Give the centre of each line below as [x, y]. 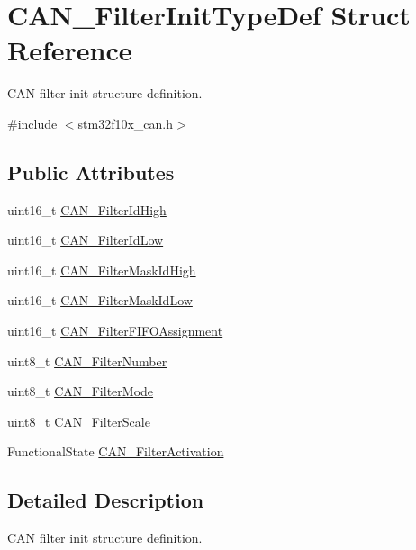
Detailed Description [106, 500]
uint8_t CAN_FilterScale [79, 421]
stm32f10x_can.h [126, 123]
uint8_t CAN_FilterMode [81, 391]
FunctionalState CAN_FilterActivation [116, 451]
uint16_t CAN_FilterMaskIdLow [100, 300]
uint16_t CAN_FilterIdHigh [87, 209]
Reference [70, 50]
